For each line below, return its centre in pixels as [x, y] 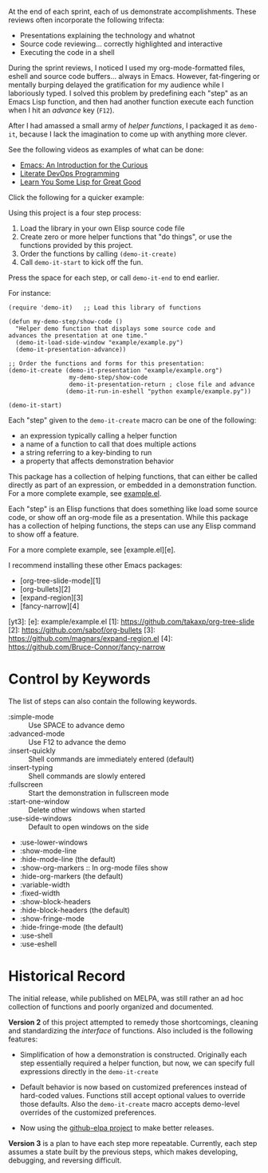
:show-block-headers [55, 901]
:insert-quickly [32, 750]
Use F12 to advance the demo [77, 742]
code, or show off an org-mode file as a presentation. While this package [128, 517]
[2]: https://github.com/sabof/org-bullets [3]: [82, 630]
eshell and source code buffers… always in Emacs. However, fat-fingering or [134, 76]
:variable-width [45, 884]
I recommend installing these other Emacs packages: [95, 565]
